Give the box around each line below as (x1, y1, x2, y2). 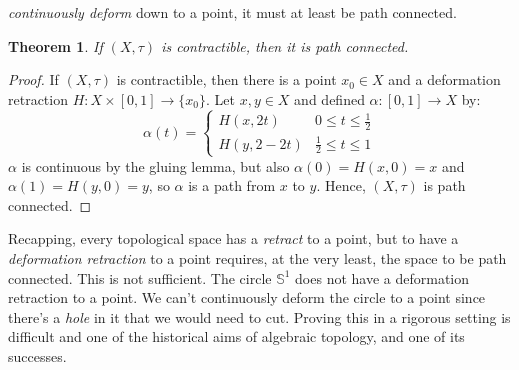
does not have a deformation (295, 267, 470, 288)
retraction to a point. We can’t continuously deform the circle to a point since (8, 287, 486, 308)
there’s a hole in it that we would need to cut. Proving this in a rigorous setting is (8, 306, 511, 327)
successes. (8, 345, 67, 366)
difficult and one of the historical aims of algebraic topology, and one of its (8, 326, 465, 347)
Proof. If (8, 69, 59, 90)
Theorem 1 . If (8, 35, 103, 56)
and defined (294, 88, 365, 109)
